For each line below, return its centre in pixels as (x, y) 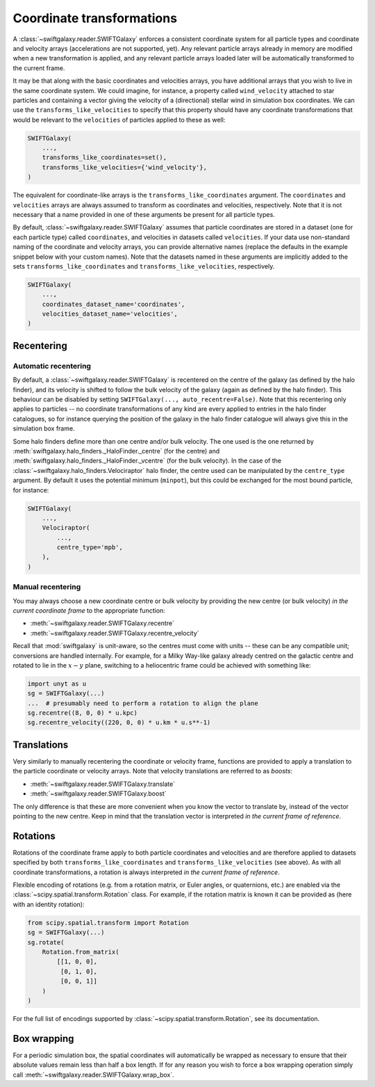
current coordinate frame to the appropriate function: (89, 610)
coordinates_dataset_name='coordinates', (114, 304)
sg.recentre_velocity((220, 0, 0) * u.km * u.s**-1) (119, 723)
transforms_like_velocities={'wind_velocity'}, (125, 167)
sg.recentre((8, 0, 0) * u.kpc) (83, 713)
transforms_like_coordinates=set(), (104, 158)
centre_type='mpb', (90, 547)
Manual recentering (47, 587)
